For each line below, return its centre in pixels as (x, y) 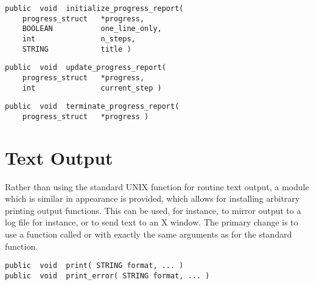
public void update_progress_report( (85, 68)
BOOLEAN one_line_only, (92, 29)
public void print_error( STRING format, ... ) (107, 276)
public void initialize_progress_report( (94, 9)
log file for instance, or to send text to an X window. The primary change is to (152, 222)
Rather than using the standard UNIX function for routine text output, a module (157, 186)
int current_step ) (92, 88)
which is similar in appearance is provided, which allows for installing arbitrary (152, 198)
